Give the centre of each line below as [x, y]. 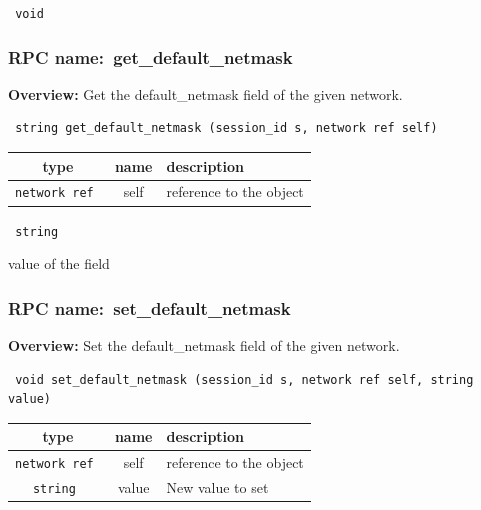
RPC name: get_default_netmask [150, 56]
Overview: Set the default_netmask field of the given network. [204, 345]
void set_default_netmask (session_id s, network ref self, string [244, 379]
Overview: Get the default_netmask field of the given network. [205, 93]
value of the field [59, 263]
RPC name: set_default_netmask [149, 307]
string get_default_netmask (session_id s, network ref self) [226, 128]
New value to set [217, 487]
